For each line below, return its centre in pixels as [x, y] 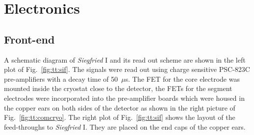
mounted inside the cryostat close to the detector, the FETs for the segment [118, 88]
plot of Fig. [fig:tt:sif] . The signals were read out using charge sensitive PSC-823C [127, 69]
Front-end [29, 39]
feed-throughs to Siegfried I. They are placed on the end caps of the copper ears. [125, 126]
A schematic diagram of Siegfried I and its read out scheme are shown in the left [125, 59]
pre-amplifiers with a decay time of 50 [61, 79]
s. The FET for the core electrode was [182, 79]
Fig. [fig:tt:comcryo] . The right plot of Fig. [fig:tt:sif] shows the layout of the [120, 117]
